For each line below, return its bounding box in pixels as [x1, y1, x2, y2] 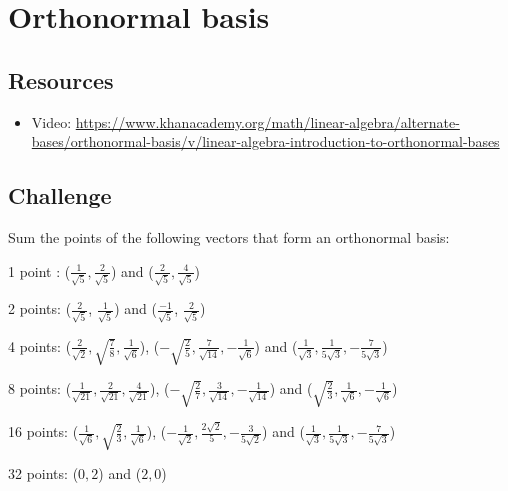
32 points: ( [8, 463, 79, 484]
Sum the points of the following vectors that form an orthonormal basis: [8, 226, 450, 247]
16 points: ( [8, 421, 79, 442]
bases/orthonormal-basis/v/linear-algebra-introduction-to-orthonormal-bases [31, 131, 500, 152]
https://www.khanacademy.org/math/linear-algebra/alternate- [75, 111, 460, 132]
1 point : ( [8, 260, 71, 281]
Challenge [8, 180, 112, 211]
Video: [31, 111, 72, 132]
